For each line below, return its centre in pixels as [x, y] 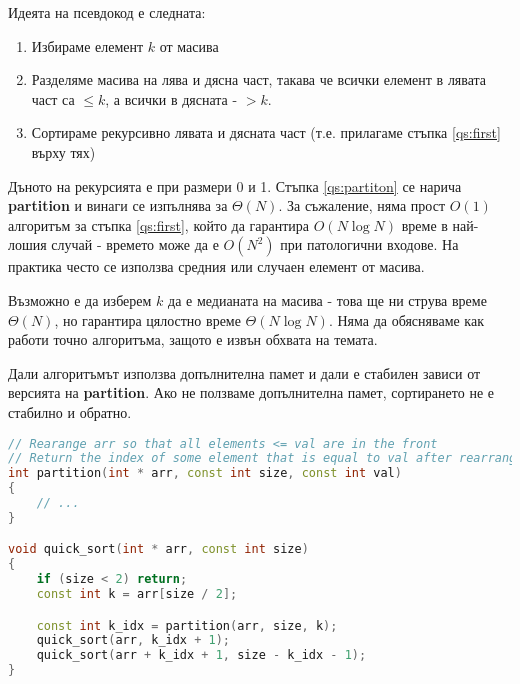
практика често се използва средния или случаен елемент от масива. [216, 266]
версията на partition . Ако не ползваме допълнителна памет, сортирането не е [251, 392]
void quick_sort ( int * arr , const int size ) [158, 549]
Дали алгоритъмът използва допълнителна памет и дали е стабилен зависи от [244, 372]
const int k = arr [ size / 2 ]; [137, 594]
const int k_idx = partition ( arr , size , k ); [187, 625]
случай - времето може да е [135, 244]
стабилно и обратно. [70, 411]
